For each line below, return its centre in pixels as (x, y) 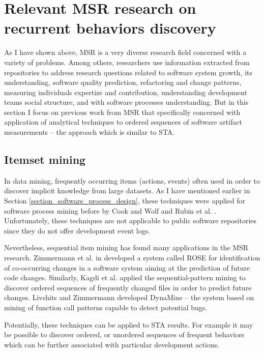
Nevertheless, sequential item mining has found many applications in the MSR (126, 247)
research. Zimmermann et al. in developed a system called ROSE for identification (132, 258)
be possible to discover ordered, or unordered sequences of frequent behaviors (124, 334)
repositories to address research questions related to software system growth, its (128, 72)
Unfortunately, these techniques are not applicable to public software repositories (130, 220)
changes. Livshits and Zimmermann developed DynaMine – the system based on (129, 297)
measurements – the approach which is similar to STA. (90, 132)
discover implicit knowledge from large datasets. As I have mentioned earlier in (127, 190)
